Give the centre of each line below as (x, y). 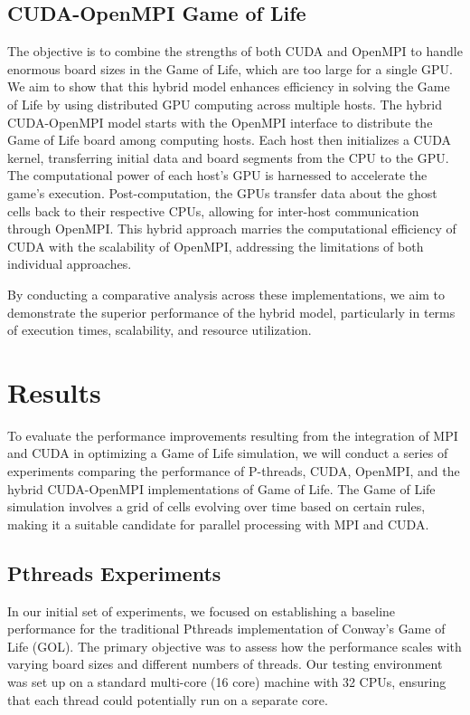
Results (54, 391)
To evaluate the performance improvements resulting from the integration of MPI (233, 435)
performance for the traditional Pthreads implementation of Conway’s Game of (226, 629)
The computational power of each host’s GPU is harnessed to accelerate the (217, 175)
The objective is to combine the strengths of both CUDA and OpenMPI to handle (235, 51)
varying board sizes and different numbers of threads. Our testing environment (225, 664)
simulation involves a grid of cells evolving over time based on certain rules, (216, 506)
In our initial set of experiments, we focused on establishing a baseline (202, 610)
